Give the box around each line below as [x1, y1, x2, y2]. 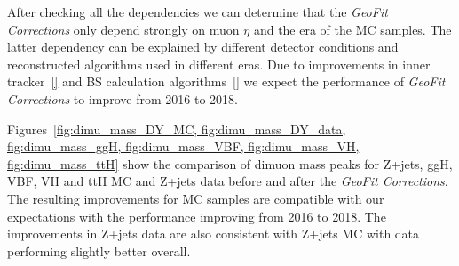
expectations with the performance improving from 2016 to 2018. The [7, 206, 386, 225]
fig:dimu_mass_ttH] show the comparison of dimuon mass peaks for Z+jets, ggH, [7, 154, 453, 173]
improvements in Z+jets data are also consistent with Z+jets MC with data [7, 224, 420, 243]
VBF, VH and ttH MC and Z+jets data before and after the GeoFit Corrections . [7, 172, 448, 190]
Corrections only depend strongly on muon [7, 20, 240, 38]
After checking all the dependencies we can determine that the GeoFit [7, 3, 388, 20]
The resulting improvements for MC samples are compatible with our [7, 189, 384, 207]
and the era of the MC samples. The [253, 20, 452, 38]
